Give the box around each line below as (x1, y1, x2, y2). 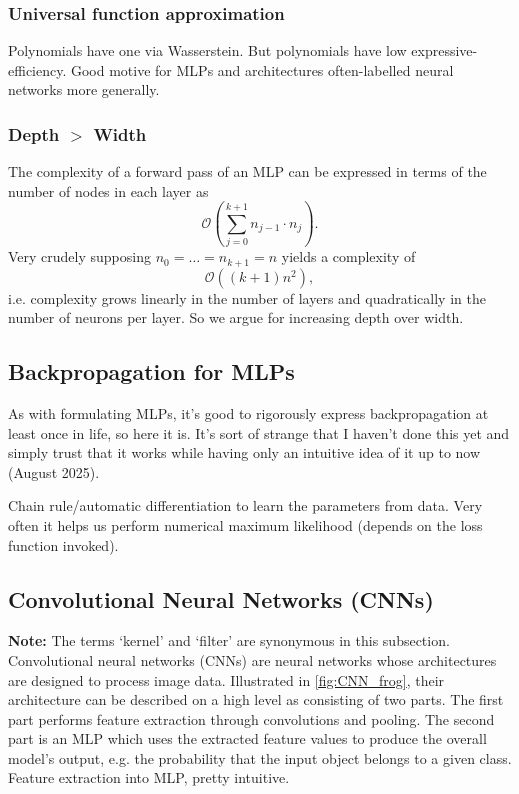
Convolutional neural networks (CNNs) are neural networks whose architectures (8, 649, 497, 670)
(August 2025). (8, 461, 100, 482)
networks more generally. (8, 79, 160, 100)
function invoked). (8, 534, 119, 555)
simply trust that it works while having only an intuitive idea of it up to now (8, 442, 481, 463)
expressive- (411, 40, 478, 61)
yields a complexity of (281, 246, 416, 267)
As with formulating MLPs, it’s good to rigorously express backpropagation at (8, 402, 489, 423)
